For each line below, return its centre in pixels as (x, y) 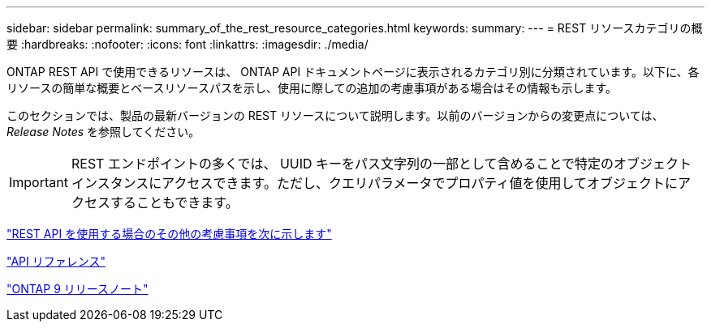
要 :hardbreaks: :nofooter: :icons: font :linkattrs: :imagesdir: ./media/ (187, 44)
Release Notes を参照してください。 (103, 132)
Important (39, 182)
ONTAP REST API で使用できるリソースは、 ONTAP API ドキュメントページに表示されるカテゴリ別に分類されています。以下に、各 (353, 72)
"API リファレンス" (56, 261)
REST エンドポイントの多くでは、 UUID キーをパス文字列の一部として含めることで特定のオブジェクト (381, 164)
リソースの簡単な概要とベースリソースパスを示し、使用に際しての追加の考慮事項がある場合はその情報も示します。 (312, 88)
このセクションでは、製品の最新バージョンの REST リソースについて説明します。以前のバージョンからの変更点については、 (335, 115)
